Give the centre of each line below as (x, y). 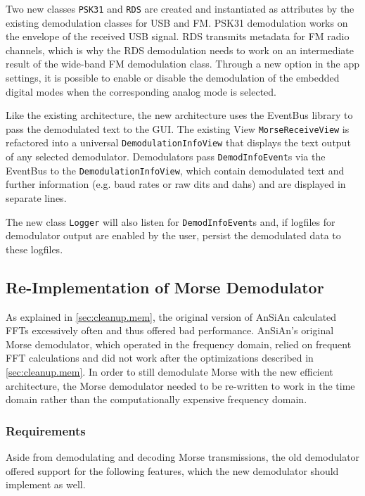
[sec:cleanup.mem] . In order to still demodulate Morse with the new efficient (169, 372)
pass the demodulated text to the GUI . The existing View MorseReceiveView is (178, 128)
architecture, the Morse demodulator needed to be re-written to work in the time (180, 385)
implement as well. (46, 484)
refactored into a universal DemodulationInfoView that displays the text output (178, 142)
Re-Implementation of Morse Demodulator (165, 287)
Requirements (46, 430)
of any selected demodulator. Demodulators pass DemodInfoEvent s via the (166, 157)
